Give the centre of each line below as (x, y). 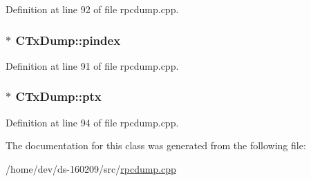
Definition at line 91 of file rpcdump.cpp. (92, 65)
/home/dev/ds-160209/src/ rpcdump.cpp (91, 168)
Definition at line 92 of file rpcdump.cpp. (92, 9)
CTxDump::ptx (58, 96)
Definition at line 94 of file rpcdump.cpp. (92, 122)
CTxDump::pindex (68, 40)
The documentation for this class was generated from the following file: (156, 145)
